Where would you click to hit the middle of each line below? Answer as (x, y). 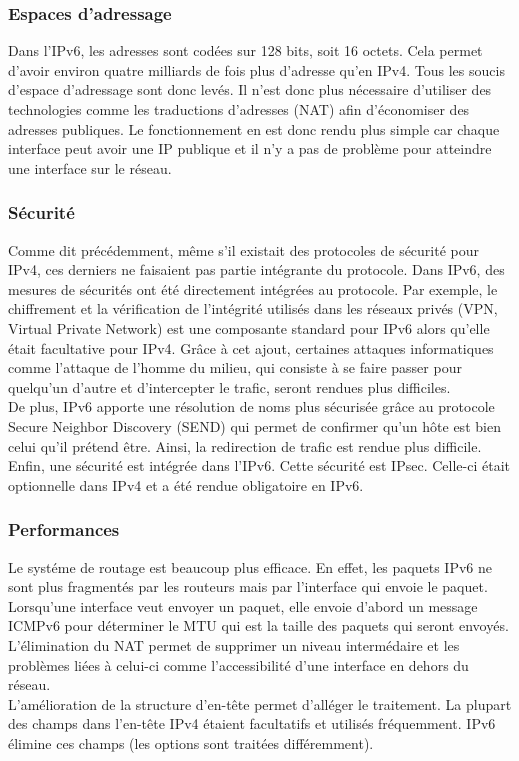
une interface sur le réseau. (90, 167)
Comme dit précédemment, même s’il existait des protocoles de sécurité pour (244, 249)
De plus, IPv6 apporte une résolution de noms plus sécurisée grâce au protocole (251, 406)
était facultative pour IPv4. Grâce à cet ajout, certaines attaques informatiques (251, 347)
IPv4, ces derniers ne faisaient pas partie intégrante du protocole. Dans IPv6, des (256, 269)
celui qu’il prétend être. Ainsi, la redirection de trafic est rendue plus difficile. (245, 445)
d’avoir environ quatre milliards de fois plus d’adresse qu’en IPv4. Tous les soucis (256, 69)
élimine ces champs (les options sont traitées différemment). (191, 742)
